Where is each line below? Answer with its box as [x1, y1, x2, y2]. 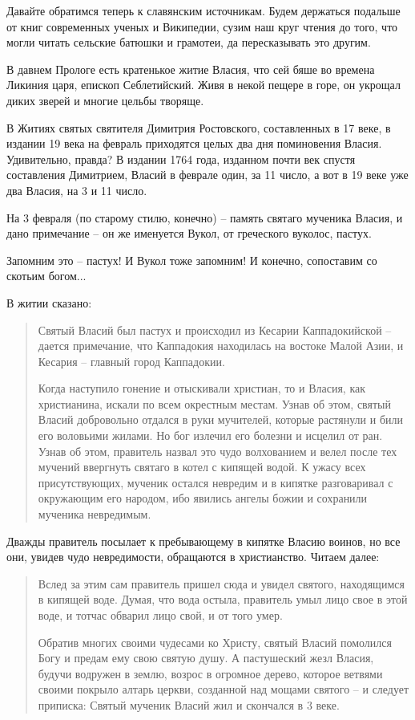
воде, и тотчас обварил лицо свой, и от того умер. [38, 607, 283, 623]
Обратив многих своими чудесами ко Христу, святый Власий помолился [38, 633, 392, 650]
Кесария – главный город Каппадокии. [38, 352, 225, 369]
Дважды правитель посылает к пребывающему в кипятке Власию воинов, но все [6, 532, 401, 549]
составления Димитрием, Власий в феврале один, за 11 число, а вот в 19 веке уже [6, 166, 409, 183]
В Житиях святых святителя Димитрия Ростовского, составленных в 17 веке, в [6, 119, 391, 136]
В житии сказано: [6, 294, 92, 311]
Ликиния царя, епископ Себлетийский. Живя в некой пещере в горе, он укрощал [6, 76, 401, 93]
